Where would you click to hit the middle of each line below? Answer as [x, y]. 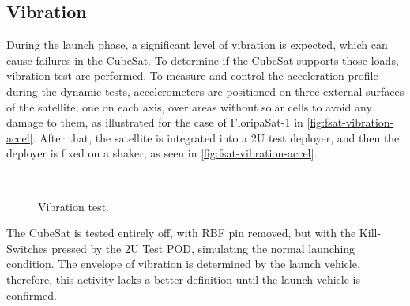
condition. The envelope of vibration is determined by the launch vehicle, [183, 264]
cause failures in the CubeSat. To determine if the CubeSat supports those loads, [203, 60]
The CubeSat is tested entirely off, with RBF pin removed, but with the [181, 233]
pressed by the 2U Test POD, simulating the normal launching [203, 248]
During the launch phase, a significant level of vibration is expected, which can [197, 45]
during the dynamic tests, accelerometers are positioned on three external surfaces [205, 91]
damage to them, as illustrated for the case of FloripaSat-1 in [155, 122]
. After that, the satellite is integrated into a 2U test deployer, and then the [216, 137]
